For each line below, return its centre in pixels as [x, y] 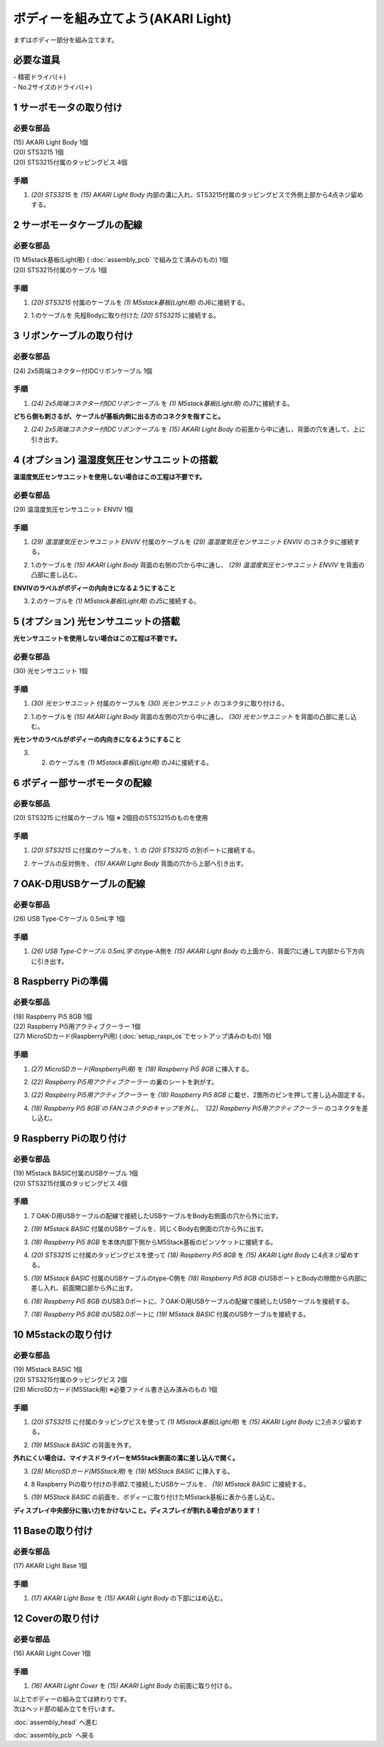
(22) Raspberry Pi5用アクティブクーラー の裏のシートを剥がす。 [124, 1081]
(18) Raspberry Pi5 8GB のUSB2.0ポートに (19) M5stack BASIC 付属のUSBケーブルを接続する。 [170, 1314]
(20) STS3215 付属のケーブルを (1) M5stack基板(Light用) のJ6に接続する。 [140, 302]
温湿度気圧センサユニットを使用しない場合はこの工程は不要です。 [110, 476]
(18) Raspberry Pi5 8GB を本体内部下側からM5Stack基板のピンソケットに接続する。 [154, 1242]
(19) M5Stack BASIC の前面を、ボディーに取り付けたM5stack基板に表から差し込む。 [155, 1497]
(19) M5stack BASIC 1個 [48, 1370]
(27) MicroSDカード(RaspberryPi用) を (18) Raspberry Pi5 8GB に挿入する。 [142, 1069]
